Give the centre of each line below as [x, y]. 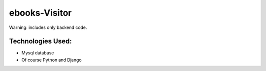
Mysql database [38, 53]
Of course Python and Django [51, 60]
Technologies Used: [40, 41]
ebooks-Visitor [40, 13]
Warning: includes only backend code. [48, 27]
